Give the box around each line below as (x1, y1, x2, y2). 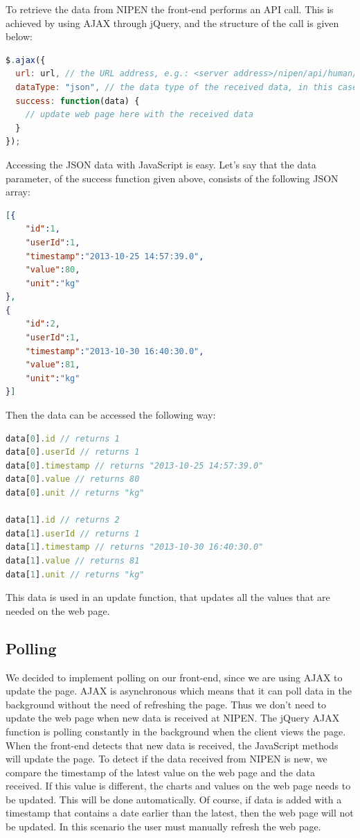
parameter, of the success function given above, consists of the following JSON (6, 171, 339, 185)
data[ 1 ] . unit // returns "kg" (6, 569, 145, 579)
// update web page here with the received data (25, 110, 253, 120)
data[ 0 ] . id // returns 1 (6, 433, 120, 444)
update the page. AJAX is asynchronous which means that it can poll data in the (6, 683, 352, 698)
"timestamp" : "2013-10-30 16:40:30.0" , (25, 346, 204, 356)
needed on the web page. (6, 603, 110, 618)
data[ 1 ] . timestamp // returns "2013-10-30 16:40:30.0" (6, 542, 264, 552)
